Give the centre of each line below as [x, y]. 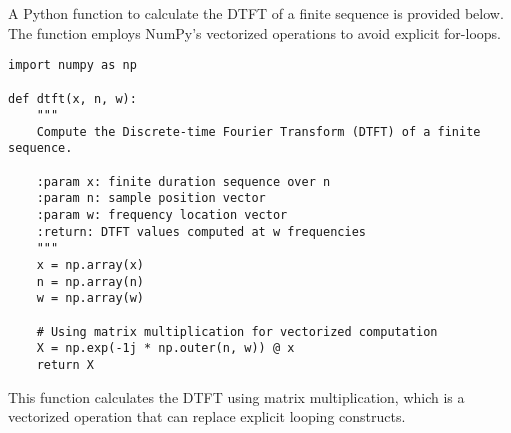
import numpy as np [72, 65]
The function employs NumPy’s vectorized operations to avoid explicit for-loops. [254, 32]
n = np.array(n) [90, 281]
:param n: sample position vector [151, 198]
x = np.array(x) [90, 265]
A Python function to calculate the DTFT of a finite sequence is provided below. [256, 13]
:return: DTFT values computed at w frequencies [201, 231]
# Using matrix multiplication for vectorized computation [237, 331]
